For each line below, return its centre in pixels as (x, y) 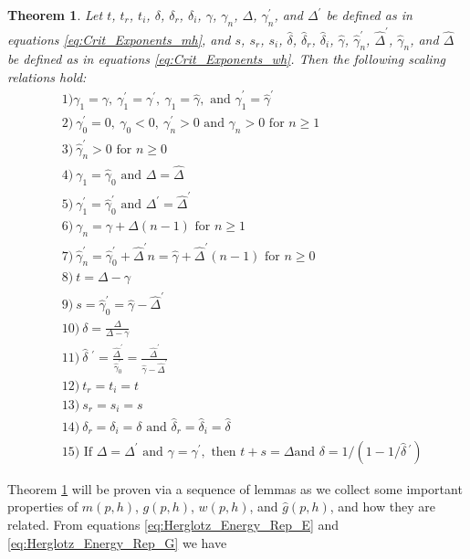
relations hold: (47, 76)
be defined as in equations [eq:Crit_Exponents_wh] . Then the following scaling (226, 59)
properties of (43, 506)
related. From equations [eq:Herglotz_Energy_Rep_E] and (173, 525)
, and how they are (382, 506)
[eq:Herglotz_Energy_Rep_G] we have (117, 542)
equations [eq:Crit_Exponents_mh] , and (119, 39)
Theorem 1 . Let (55, 15)
